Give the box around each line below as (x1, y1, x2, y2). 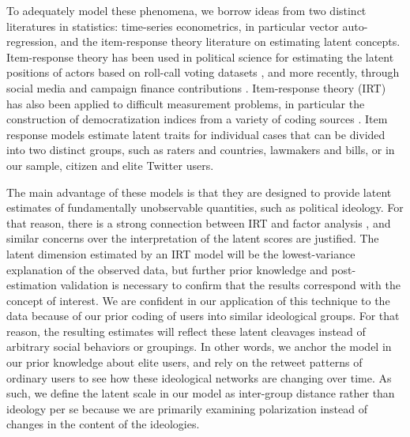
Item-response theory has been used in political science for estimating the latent (6, 48, 394, 65)
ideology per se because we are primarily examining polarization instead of (6, 400, 367, 416)
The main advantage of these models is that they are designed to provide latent (6, 183, 392, 200)
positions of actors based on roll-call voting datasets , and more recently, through (6, 64, 400, 81)
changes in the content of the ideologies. (6, 416, 200, 432)
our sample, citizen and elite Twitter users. (6, 156, 214, 173)
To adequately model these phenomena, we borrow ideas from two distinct (6, 2, 367, 18)
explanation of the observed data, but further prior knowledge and (6, 261, 328, 277)
